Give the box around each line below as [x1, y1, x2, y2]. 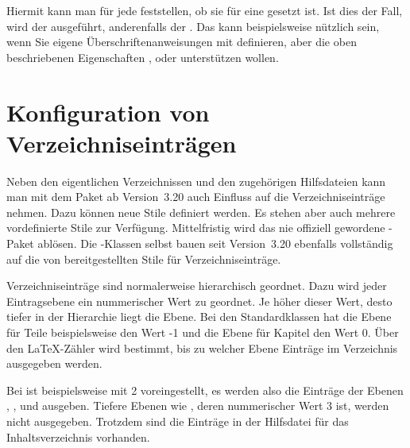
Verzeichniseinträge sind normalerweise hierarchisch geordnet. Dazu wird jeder [6, 277, 387, 294]
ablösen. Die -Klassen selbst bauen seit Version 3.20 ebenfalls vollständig [37, 235, 393, 252]
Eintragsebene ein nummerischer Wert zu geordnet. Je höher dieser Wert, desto [6, 292, 393, 309]
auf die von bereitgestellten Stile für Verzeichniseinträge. [6, 250, 281, 267]
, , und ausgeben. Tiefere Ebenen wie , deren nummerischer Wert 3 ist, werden [6, 397, 389, 414]
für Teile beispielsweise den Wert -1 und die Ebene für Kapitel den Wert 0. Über [6, 324, 399, 341]
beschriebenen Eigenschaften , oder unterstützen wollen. [6, 48, 279, 65]
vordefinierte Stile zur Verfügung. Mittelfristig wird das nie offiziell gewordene [6, 219, 385, 236]
